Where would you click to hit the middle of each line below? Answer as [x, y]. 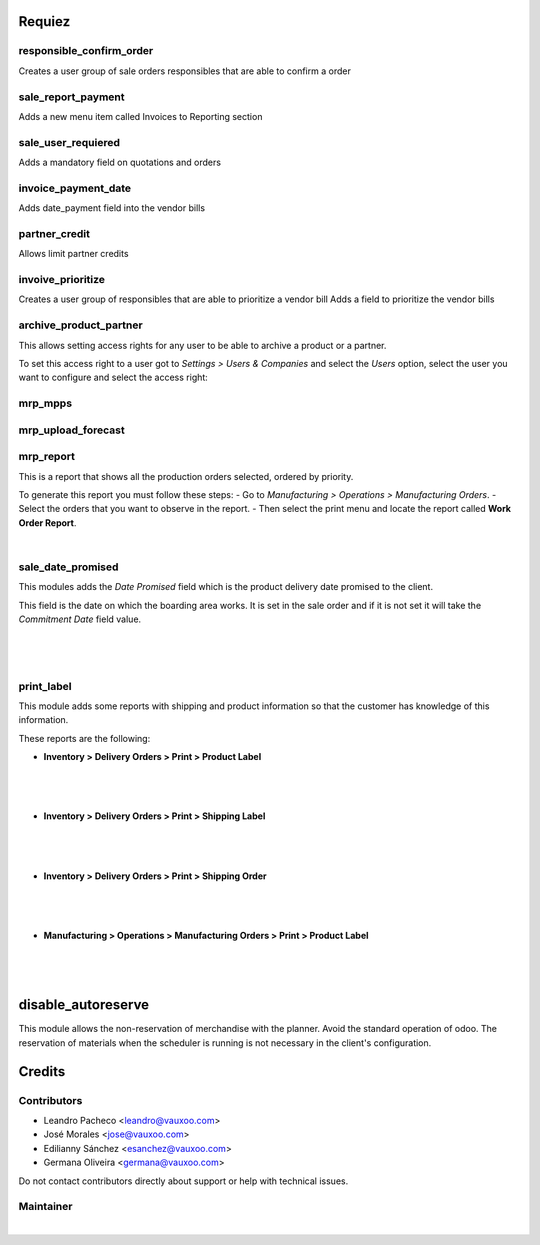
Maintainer [45, 1207]
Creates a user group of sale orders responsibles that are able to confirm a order [185, 71]
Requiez [44, 21]
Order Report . [47, 522]
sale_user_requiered [69, 142]
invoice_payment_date [75, 188]
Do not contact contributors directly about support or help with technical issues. [183, 1181]
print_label [45, 686]
